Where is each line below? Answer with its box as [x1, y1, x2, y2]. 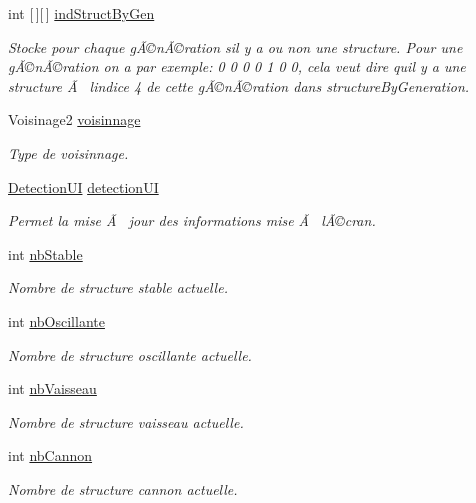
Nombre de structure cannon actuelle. [8, 478, 238, 499]
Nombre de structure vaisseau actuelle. [8, 411, 244, 432]
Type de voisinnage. [8, 142, 129, 163]
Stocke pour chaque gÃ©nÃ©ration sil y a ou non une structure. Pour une [8, 36, 463, 57]
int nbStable [8, 243, 83, 264]
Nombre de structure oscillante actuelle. [8, 344, 252, 365]
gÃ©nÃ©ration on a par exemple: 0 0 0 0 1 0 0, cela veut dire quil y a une [8, 56, 466, 77]
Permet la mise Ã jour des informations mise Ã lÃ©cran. [8, 210, 376, 231]
